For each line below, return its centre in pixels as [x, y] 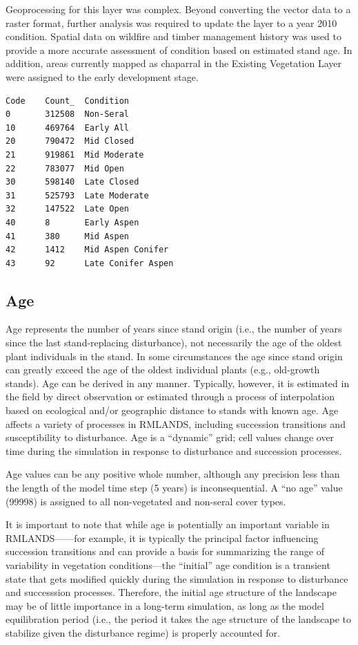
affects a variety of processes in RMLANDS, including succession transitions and [176, 423]
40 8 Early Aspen [72, 222]
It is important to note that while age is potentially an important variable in [168, 524]
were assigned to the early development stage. [102, 76]
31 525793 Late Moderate [77, 195]
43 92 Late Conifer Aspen [90, 263]
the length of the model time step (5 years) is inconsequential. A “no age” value [174, 488]
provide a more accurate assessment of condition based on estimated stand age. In [179, 49]
